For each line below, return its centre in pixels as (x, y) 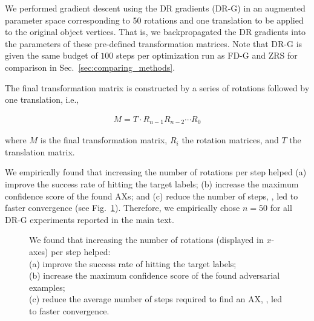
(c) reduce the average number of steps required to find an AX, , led (155, 299)
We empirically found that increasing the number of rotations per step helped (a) (156, 172)
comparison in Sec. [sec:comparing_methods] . (90, 67)
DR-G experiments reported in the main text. (90, 219)
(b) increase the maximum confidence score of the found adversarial (155, 275)
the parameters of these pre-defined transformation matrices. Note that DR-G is (154, 43)
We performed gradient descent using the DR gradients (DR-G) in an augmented (155, 8)
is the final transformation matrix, (104, 140)
